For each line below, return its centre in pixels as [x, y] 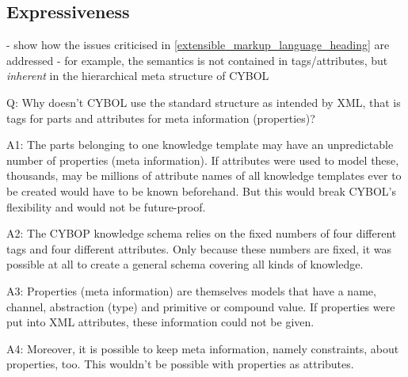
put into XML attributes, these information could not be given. [160, 322]
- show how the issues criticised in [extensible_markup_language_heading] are [198, 45]
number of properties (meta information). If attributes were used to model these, [203, 160]
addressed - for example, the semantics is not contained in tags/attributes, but [197, 60]
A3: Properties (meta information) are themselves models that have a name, [191, 290]
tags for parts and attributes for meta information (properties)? [161, 118]
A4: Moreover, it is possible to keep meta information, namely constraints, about [203, 348]
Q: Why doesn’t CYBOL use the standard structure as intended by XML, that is [204, 102]
